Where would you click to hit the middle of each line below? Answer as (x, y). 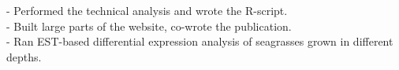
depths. (24, 56)
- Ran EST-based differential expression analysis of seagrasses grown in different (200, 41)
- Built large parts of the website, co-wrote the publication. (149, 26)
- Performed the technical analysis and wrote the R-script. (147, 10)
